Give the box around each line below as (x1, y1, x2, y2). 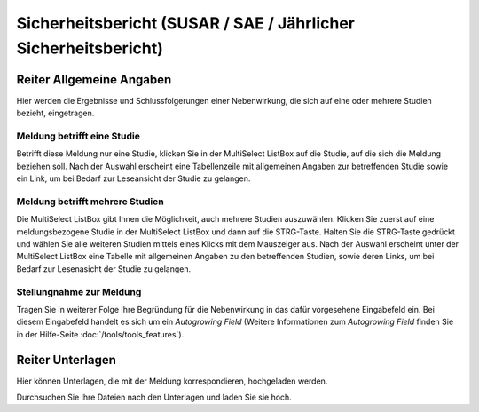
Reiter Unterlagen (16, 352, 117, 368)
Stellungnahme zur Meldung (16, 285, 142, 297)
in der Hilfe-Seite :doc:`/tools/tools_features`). (16, 329, 185, 339)
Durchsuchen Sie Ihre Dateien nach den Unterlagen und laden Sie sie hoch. (16, 392, 292, 403)
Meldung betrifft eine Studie (16, 130, 141, 142)
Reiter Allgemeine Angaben (16, 72, 172, 87)
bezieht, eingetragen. (16, 107, 95, 119)
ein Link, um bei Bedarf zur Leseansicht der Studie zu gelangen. (16, 173, 251, 184)
